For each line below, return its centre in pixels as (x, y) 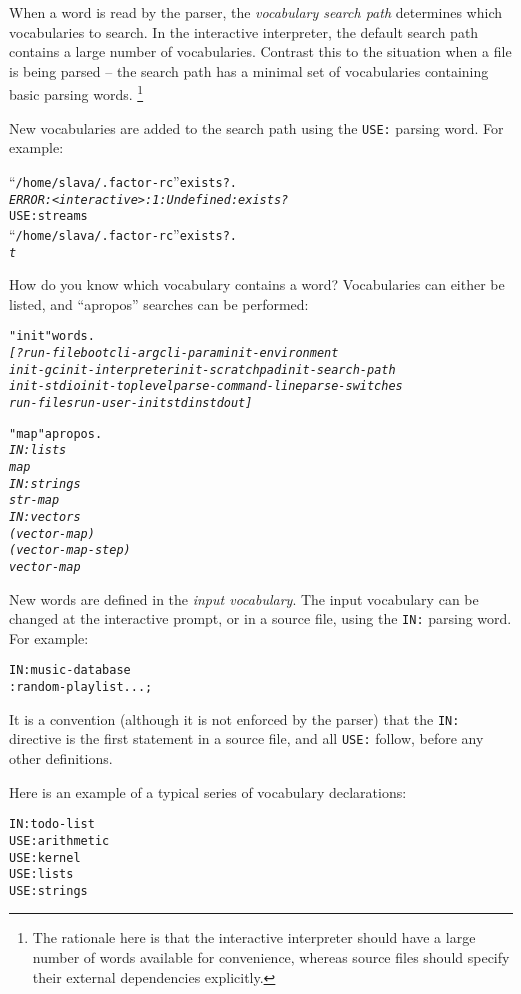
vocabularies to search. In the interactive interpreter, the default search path (244, 31)
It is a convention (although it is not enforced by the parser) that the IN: (234, 718)
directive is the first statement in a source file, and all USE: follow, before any (246, 738)
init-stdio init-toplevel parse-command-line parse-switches (206, 386)
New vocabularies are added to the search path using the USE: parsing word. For (256, 127)
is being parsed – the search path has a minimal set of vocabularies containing (249, 70)
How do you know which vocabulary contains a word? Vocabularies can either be (257, 284)
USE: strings (48, 890)
